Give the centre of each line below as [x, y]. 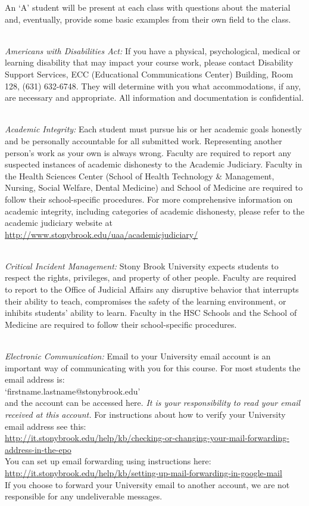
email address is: [35, 379]
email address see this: [46, 426]
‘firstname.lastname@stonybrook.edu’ [73, 391]
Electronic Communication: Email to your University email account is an [138, 356]
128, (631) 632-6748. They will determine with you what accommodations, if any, [153, 86]
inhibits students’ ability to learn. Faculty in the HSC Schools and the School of [151, 313]
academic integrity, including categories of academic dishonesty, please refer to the [155, 211]
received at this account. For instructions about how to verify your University [145, 414]
